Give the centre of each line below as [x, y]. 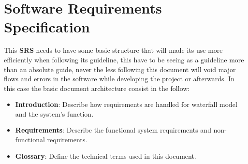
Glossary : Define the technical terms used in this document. [106, 156]
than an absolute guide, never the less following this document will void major [120, 69]
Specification [47, 27]
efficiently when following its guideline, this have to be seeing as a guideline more [124, 59]
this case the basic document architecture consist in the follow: [97, 88]
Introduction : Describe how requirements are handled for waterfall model [126, 104]
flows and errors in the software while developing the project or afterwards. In [119, 79]
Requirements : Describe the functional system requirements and [113, 130]
